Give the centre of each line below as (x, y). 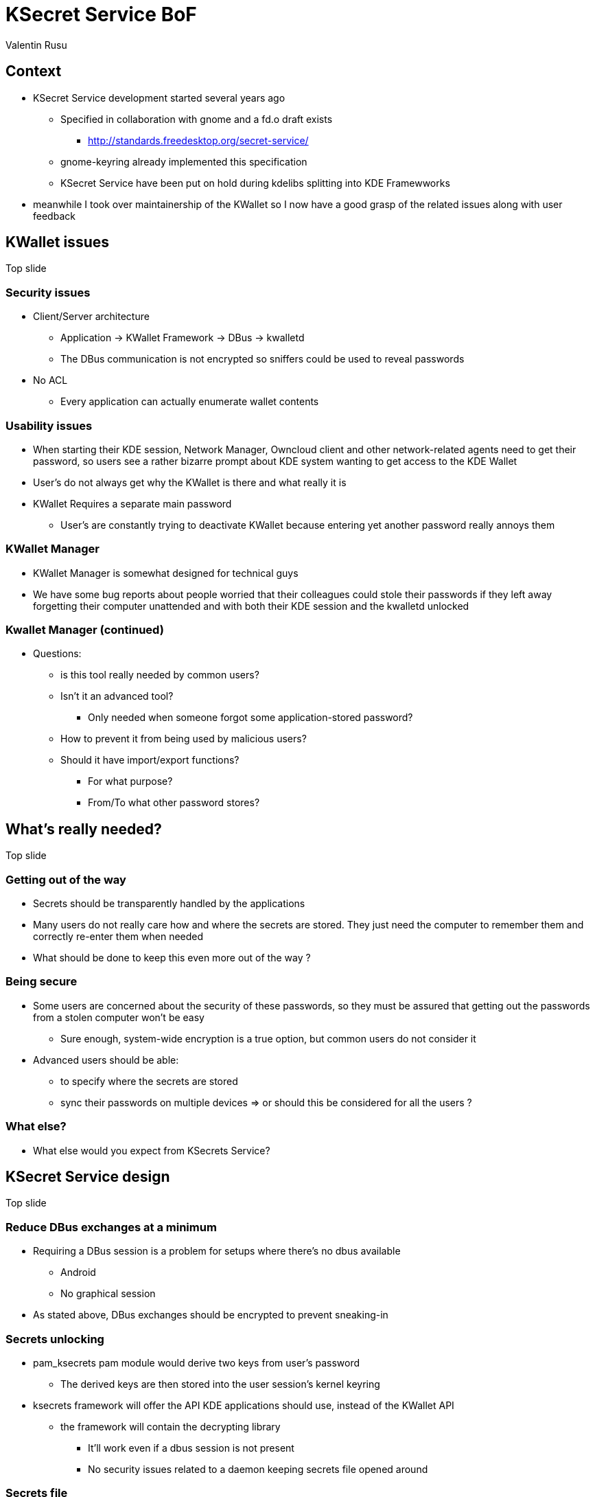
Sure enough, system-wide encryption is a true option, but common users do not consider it (268, 1038)
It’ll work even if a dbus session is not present (191, 1448)
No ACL (50, 380)
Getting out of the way (66, 879)
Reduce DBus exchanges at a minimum (111, 1227)
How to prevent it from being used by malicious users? (184, 739)
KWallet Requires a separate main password (132, 503)
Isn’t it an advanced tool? (117, 696)
